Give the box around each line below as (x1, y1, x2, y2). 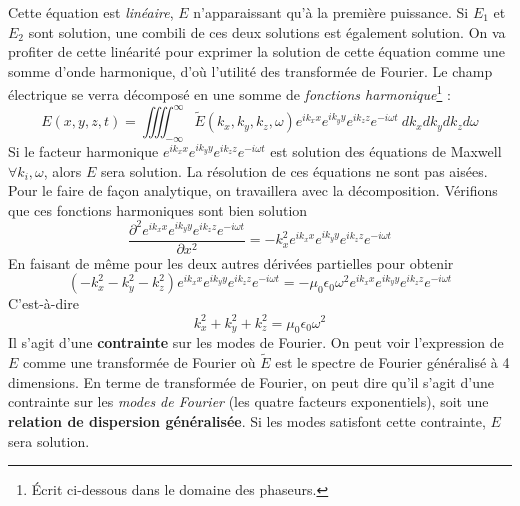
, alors (43, 160, 82, 181)
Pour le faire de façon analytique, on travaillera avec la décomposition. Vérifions (8, 180, 498, 201)
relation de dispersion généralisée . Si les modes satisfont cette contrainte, (8, 410, 486, 431)
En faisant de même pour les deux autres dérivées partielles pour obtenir (8, 252, 454, 273)
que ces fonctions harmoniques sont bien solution (8, 199, 308, 220)
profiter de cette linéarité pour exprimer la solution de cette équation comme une (8, 41, 505, 62)
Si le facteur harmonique (8, 140, 159, 161)
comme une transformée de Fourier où (23, 352, 256, 373)
